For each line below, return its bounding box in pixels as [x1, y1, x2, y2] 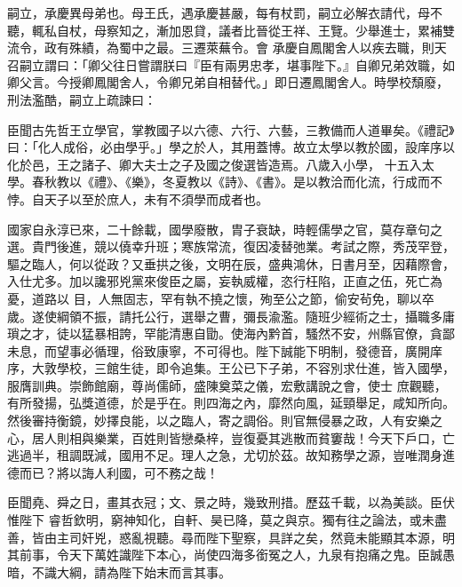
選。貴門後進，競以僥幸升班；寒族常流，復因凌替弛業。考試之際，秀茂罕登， [7, 237, 455, 256]
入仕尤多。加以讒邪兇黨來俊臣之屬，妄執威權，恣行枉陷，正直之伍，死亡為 [7, 272, 442, 290]
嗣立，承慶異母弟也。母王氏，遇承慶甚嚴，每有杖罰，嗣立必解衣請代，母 [7, 4, 430, 21]
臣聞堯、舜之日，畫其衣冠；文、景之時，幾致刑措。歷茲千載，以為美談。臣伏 [7, 493, 455, 512]
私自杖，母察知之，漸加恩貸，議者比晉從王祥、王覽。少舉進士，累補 [44, 20, 442, 39]
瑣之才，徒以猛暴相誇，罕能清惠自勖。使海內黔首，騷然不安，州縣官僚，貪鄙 [7, 324, 455, 343]
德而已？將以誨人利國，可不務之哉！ [7, 463, 219, 481]
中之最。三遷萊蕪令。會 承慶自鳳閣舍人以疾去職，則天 [131, 38, 447, 57]
